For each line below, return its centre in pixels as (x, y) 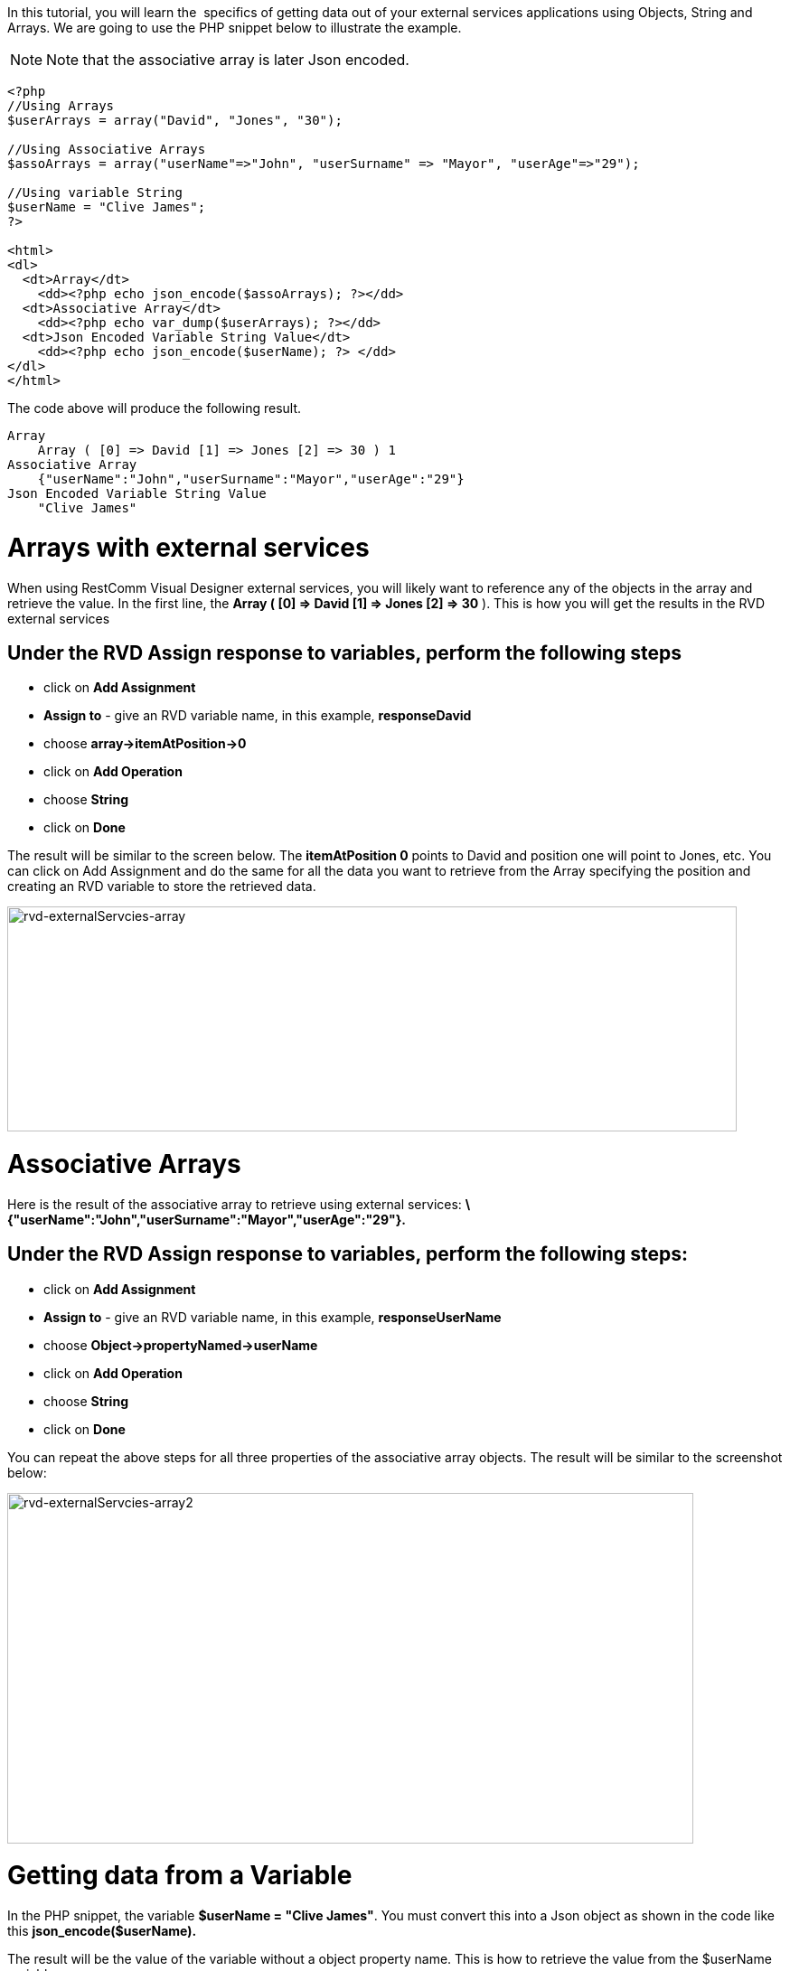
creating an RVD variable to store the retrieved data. (162, 887)
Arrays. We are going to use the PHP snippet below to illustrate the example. (235, 28)
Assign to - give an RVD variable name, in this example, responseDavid (258, 716)
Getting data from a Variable (180, 1876)
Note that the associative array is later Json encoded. (228, 60)
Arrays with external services (188, 547)
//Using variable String (95, 192)
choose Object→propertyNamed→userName (181, 1345)
